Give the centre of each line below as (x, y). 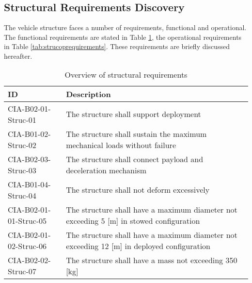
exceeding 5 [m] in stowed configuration (133, 220)
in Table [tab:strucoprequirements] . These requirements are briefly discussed (117, 46)
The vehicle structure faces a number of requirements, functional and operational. (125, 27)
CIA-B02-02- (29, 260)
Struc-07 (22, 271)
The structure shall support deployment (134, 114)
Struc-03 (22, 170)
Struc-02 (22, 145)
